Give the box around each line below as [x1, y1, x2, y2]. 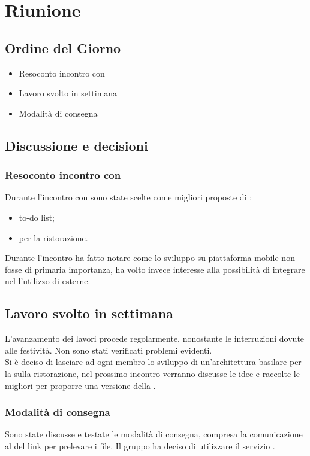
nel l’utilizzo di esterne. [5, 275, 91, 287]
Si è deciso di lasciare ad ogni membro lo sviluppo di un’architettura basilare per [5, 355, 302, 368]
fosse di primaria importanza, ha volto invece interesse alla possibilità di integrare [5, 263, 305, 275]
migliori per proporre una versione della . [5, 379, 156, 391]
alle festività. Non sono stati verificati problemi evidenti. [5, 343, 212, 356]
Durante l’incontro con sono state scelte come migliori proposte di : [5, 191, 252, 203]
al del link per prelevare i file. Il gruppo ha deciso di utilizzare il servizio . [5, 439, 275, 452]
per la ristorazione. [19, 231, 88, 244]
